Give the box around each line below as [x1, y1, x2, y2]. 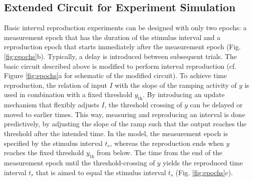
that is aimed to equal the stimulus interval [36, 167, 166, 177]
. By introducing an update [142, 89, 225, 100]
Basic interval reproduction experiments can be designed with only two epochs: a [4, 22, 247, 33]
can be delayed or [190, 100, 243, 110]
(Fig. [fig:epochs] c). [175, 167, 233, 177]
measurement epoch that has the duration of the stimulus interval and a [4, 32, 221, 42]
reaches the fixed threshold [4, 147, 84, 158]
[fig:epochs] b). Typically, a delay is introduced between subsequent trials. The [4, 51, 237, 61]
